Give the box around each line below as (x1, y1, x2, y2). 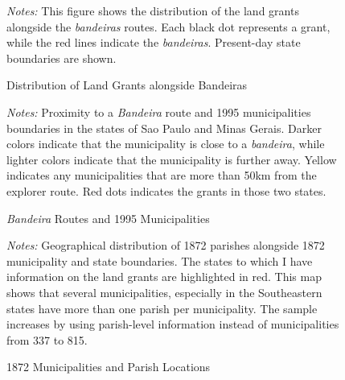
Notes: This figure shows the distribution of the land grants (6, 2, 299, 19)
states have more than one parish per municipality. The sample (6, 299, 318, 316)
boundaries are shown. (6, 49, 117, 66)
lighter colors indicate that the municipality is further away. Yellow (6, 151, 337, 167)
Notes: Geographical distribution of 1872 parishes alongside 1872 (6, 237, 325, 254)
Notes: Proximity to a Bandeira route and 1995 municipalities (6, 103, 311, 120)
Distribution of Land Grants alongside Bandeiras (6, 76, 248, 93)
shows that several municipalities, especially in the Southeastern (6, 283, 322, 300)
